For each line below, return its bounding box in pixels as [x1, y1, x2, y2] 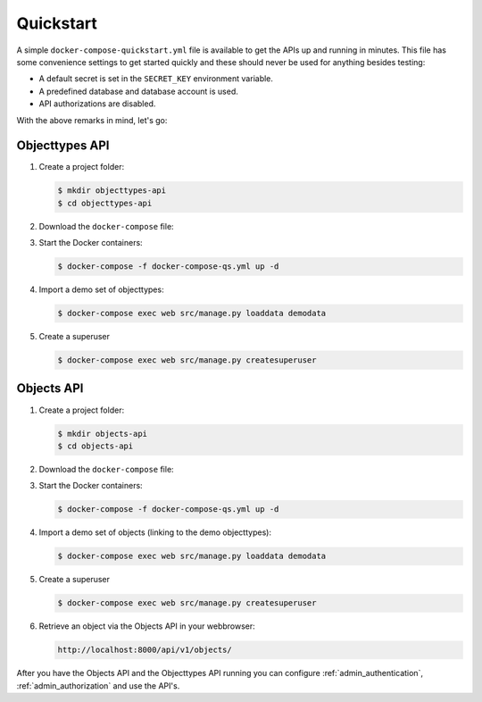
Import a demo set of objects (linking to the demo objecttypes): [38, 527, 272, 538]
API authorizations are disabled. [38, 98, 156, 109]
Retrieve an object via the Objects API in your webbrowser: [38, 621, 256, 631]
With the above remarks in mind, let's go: [16, 114, 168, 125]
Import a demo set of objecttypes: [38, 284, 164, 295]
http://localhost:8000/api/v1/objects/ [57, 645, 232, 656]
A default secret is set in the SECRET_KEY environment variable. [38, 73, 274, 84]
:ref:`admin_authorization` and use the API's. [16, 680, 180, 691]
